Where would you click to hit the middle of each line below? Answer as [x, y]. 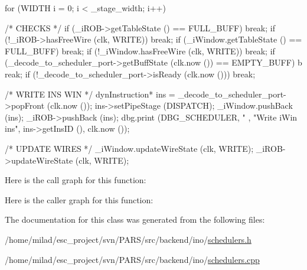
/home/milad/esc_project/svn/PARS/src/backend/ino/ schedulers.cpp [132, 259]
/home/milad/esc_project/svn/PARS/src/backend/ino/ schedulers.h [128, 239]
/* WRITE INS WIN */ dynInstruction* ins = [90, 94]
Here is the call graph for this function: [76, 180]
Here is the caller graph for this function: [79, 199]
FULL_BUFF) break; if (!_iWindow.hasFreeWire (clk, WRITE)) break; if [140, 51]
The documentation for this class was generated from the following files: [135, 219]
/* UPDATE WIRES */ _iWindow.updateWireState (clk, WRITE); [129, 148]
